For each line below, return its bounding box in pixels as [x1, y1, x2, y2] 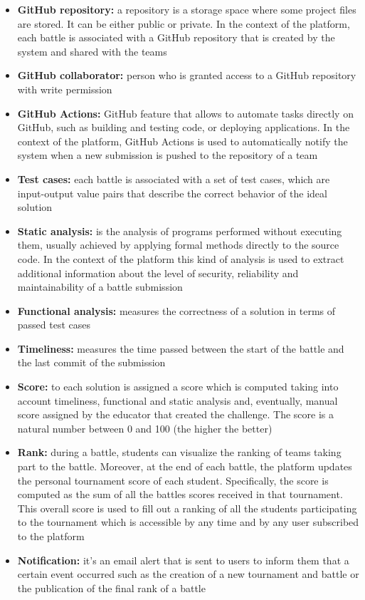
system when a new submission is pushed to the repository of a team [17, 148, 318, 162]
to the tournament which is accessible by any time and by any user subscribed [17, 514, 359, 529]
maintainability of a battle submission [17, 279, 183, 294]
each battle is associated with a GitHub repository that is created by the [17, 30, 335, 45]
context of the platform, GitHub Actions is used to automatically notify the [17, 133, 348, 148]
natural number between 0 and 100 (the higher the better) [17, 420, 273, 435]
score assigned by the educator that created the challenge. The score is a [17, 407, 334, 422]
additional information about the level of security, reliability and [17, 265, 299, 280]
